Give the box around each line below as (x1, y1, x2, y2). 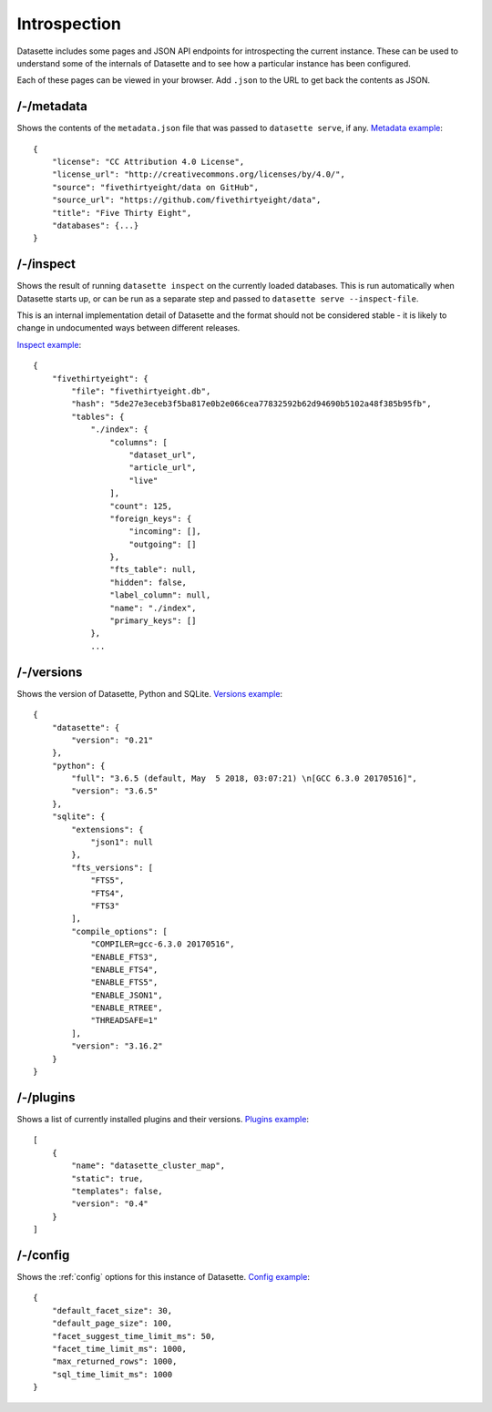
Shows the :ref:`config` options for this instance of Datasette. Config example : (16, 1271, 310, 1282)
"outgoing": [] (128, 538, 197, 549)
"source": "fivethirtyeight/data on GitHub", (51, 182, 260, 192)
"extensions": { (71, 824, 144, 834)
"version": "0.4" (71, 1199, 149, 1209)
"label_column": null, (109, 590, 211, 600)
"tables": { (71, 411, 125, 422)
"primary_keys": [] (109, 616, 197, 626)
